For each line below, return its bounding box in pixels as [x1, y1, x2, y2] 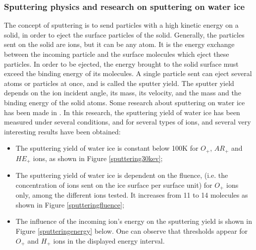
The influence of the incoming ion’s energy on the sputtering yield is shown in [15, 216, 252, 226]
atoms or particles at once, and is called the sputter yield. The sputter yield [4, 78, 234, 88]
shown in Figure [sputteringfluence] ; [15, 199, 124, 209]
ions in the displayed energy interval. [53, 235, 165, 246]
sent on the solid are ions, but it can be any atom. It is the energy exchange [4, 39, 235, 49]
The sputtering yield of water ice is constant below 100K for [15, 143, 199, 153]
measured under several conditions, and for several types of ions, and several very [4, 117, 251, 127]
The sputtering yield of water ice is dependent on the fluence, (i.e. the [15, 170, 228, 180]
